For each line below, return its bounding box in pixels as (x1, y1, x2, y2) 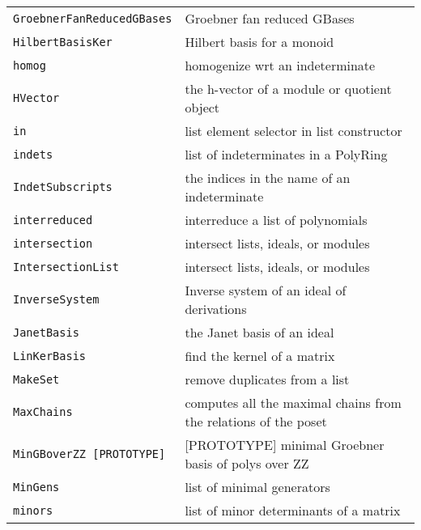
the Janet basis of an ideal (185, 323, 334, 341)
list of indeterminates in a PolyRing (185, 145, 388, 163)
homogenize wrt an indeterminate (185, 56, 376, 74)
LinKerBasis (13, 349, 87, 363)
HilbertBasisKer (13, 35, 113, 49)
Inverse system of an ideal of (185, 281, 347, 299)
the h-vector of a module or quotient (185, 79, 392, 98)
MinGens (13, 480, 60, 494)
